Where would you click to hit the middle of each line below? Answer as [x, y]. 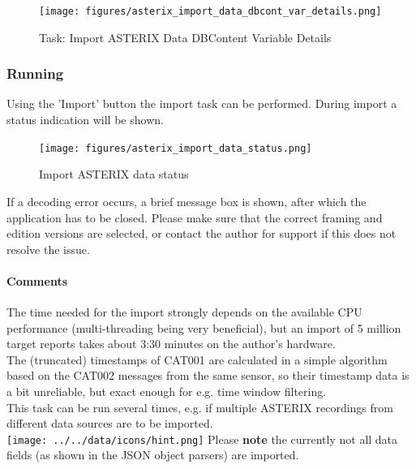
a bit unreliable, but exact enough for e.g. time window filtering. [167, 392]
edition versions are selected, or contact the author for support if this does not [202, 233]
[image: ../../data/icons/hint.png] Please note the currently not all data [202, 439]
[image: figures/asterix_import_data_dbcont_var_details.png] [210, 11]
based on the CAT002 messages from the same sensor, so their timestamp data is [208, 375]
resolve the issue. [48, 249]
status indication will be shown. [85, 120]
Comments [37, 280]
